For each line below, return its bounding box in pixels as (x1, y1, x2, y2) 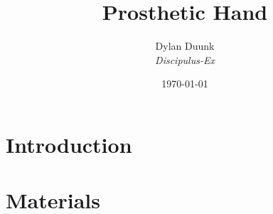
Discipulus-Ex (155, 52, 215, 67)
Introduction (6, 129, 132, 159)
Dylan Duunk (155, 38, 215, 53)
